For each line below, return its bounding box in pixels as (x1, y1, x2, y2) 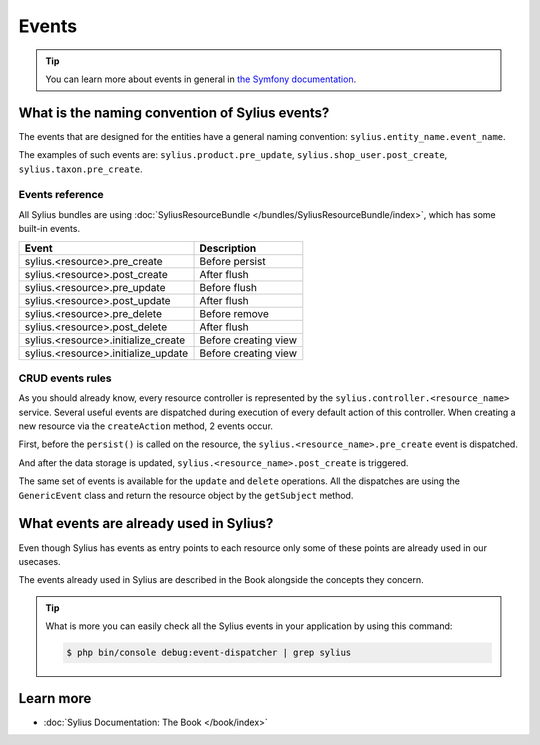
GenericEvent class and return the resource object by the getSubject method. (18, 489, 354, 501)
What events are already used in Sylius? (18, 515, 274, 532)
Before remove (199, 306, 270, 320)
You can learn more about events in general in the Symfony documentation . (45, 73, 357, 85)
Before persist (199, 254, 266, 268)
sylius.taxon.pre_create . (18, 163, 143, 175)
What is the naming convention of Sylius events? (18, 104, 330, 121)
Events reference (18, 188, 104, 202)
